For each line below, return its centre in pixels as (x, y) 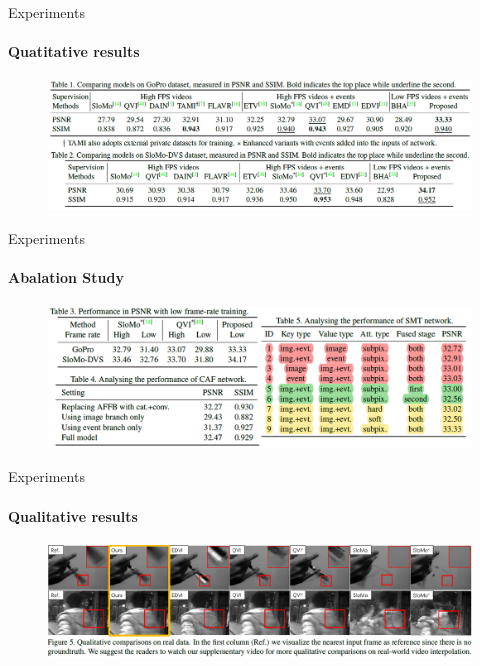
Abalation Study (66, 276)
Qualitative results (73, 515)
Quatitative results (74, 51)
